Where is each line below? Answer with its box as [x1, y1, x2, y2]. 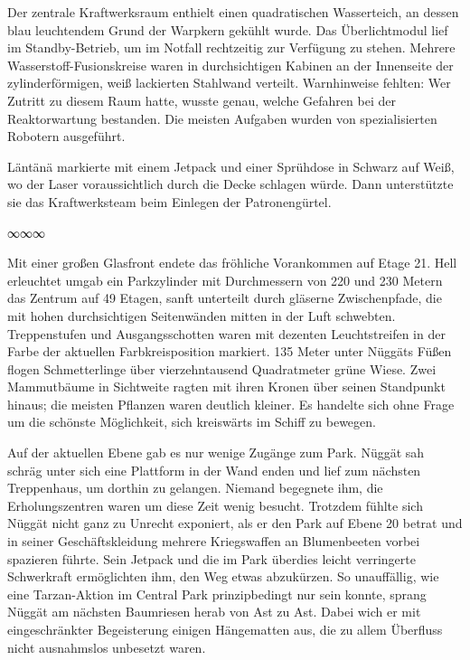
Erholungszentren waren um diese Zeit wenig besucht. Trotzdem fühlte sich [7, 495, 423, 514]
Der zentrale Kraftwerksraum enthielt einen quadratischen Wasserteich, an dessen [7, 3, 459, 21]
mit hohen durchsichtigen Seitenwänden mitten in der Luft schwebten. [7, 306, 396, 325]
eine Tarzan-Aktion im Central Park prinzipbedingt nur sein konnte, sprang [7, 584, 427, 603]
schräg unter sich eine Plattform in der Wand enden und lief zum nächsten [7, 460, 421, 479]
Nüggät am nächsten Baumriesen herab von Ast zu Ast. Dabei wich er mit [7, 602, 421, 621]
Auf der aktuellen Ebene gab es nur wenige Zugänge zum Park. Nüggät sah [7, 443, 425, 462]
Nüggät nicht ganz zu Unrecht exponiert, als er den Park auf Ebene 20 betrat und [7, 514, 463, 533]
